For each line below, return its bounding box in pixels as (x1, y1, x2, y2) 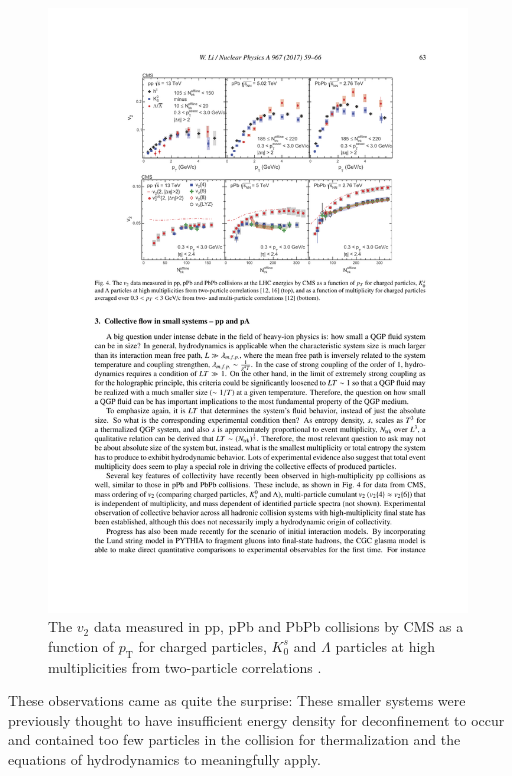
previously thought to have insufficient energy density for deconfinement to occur (8, 709, 505, 730)
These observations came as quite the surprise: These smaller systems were (8, 690, 466, 711)
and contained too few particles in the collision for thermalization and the (8, 729, 461, 750)
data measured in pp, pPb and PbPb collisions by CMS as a (93, 616, 464, 637)
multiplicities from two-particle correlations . (48, 656, 322, 677)
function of (48, 635, 115, 656)
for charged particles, (138, 635, 267, 656)
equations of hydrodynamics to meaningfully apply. (8, 748, 321, 769)
